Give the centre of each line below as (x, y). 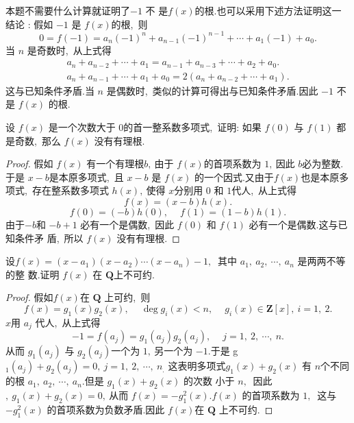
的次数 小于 (209, 381)
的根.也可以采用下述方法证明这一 (268, 10)
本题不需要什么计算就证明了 (68, 10)
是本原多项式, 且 (86, 177)
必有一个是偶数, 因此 (127, 224)
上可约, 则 (127, 297)
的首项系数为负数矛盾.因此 (106, 409)
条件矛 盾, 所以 (49, 238)
